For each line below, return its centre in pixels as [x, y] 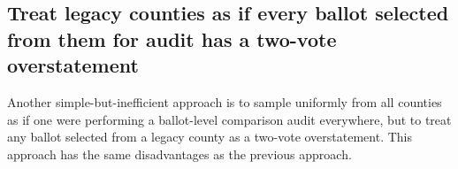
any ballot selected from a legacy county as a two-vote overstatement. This [210, 137]
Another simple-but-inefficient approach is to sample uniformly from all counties [225, 101]
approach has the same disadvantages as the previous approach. [179, 154]
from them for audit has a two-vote [172, 38]
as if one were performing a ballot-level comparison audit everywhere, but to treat [229, 119]
